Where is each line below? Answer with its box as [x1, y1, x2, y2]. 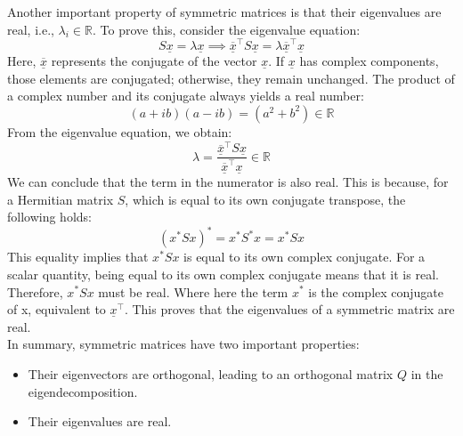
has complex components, [299, 52, 439, 70]
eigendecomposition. [28, 382, 138, 400]
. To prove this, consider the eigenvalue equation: [93, 20, 361, 38]
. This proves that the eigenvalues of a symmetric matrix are [124, 300, 455, 319]
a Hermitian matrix [7, 190, 114, 208]
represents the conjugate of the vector [51, 52, 257, 70]
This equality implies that [7, 247, 149, 266]
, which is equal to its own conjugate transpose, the [125, 190, 406, 208]
